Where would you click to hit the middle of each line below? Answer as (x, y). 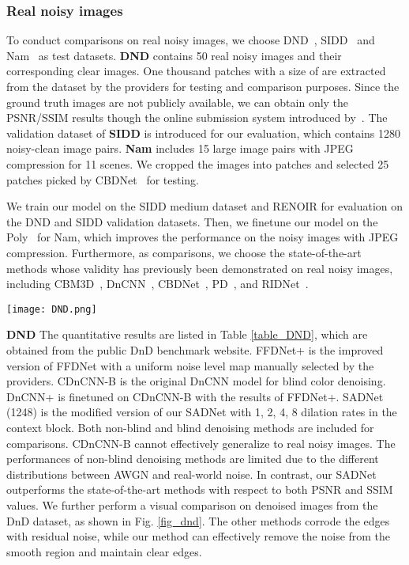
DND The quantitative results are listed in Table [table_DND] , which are (187, 334)
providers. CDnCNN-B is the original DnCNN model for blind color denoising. (196, 381)
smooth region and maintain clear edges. (104, 551)
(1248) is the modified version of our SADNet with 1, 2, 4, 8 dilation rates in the (202, 412)
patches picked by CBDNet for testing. (103, 179)
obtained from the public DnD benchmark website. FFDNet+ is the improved (195, 349)
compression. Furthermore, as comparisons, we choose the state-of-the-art (184, 252)
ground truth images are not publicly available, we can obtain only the (178, 102)
